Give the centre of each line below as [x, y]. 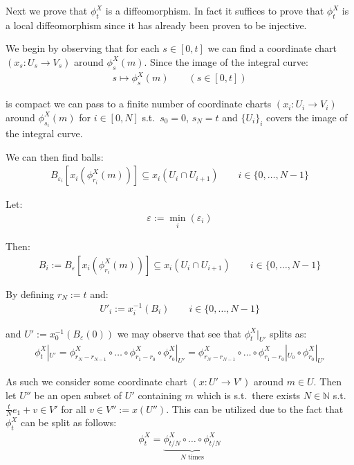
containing [160, 395]
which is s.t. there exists [249, 395]
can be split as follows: [68, 422]
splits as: [288, 333]
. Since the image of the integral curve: [226, 61]
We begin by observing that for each [83, 48]
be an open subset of [78, 395]
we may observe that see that [179, 333]
